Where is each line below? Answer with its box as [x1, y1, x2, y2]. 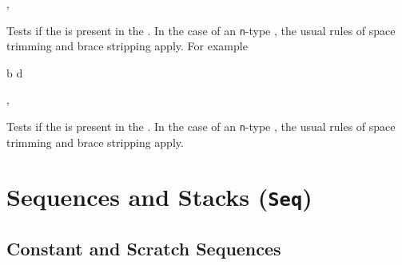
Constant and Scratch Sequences [6, 236, 281, 261]
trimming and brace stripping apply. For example [6, 38, 248, 54]
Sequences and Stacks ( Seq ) [6, 180, 312, 213]
